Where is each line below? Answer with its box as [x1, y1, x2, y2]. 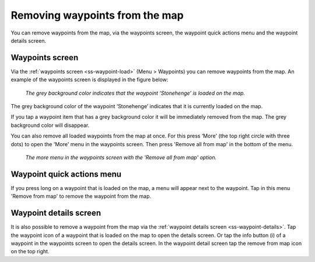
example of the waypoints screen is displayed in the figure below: [10, 76, 169, 83]
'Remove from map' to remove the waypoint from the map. [10, 193, 152, 200]
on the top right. [10, 248, 50, 255]
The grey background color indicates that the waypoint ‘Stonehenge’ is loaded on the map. [25, 89, 245, 96]
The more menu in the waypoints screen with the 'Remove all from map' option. [25, 154, 217, 161]
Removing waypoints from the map [10, 9, 184, 22]
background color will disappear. [10, 122, 90, 129]
